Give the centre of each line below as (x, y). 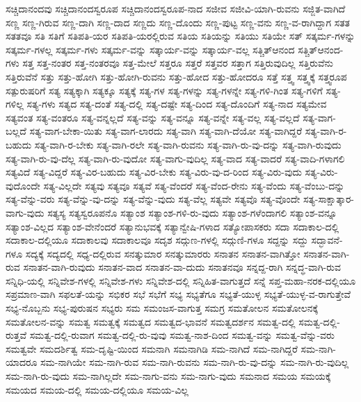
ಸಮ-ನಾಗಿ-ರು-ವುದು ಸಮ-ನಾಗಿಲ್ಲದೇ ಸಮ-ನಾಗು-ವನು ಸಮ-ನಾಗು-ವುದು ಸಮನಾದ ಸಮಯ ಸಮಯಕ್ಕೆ (168, 376)
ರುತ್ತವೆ (16, 335)
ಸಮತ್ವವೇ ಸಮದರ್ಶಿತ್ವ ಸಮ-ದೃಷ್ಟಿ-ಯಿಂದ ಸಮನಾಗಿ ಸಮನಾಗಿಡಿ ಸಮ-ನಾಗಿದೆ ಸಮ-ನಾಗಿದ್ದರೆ (152, 348)
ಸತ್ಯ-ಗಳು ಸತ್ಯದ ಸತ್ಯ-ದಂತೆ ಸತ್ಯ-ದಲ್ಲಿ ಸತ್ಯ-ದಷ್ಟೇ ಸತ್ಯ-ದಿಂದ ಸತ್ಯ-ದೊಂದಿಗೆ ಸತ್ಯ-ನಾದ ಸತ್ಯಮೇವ (177, 104)
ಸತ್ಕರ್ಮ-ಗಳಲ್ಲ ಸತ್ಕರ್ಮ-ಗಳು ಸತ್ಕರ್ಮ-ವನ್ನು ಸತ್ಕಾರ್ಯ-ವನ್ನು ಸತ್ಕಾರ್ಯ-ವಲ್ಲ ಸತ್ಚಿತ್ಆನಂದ (150, 49)
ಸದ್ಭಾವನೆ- (327, 240)
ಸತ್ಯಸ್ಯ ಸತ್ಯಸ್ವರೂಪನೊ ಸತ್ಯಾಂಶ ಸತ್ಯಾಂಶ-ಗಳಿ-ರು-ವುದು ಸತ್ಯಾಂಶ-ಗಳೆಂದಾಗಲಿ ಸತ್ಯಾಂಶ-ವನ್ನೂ (192, 212)
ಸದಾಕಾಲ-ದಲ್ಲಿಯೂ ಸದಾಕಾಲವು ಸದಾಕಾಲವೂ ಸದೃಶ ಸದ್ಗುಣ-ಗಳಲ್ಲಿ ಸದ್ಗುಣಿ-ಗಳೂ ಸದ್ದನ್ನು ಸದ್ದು (157, 240)
